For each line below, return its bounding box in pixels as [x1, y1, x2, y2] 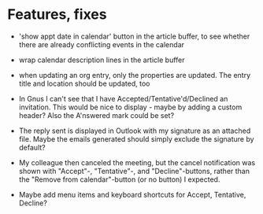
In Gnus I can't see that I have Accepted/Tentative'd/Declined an [18, 94, 228, 103]
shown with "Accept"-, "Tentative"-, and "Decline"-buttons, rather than [18, 166, 250, 175]
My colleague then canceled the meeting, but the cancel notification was [18, 157, 256, 167]
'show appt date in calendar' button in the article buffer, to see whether [18, 31, 250, 41]
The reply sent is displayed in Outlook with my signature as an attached [18, 126, 251, 135]
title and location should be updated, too [18, 79, 150, 88]
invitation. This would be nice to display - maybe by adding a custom [18, 102, 243, 112]
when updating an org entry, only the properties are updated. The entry [18, 70, 251, 79]
